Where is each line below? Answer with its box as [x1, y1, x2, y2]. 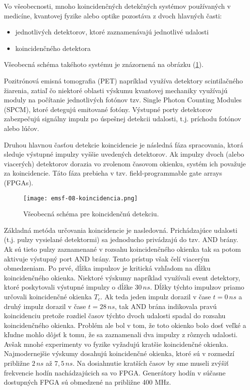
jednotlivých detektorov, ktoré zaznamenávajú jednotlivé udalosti [15, 27, 209, 37]
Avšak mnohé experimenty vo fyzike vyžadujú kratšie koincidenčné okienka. [4, 339, 229, 349]
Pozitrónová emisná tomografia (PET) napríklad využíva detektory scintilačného [4, 75, 243, 85]
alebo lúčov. [4, 123, 39, 133]
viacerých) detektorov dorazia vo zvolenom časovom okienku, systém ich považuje [4, 158, 246, 168]
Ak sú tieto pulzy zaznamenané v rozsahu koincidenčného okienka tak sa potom [4, 244, 241, 254]
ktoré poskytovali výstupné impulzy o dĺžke [4, 282, 133, 292]
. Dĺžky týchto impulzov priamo [150, 282, 245, 292]
